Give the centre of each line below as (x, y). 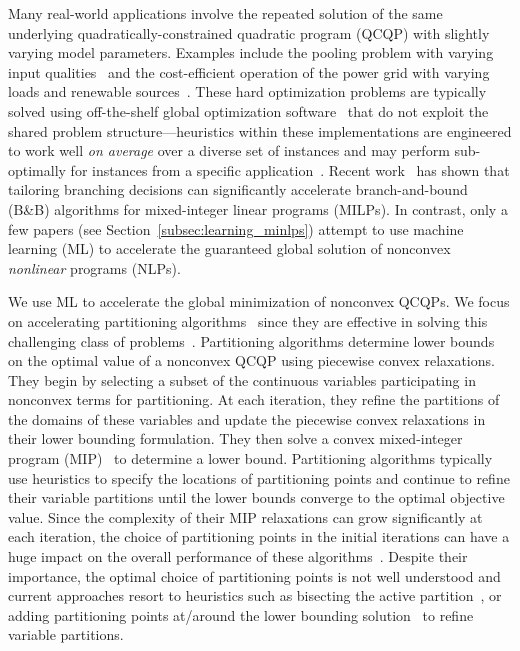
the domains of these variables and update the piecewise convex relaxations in (247, 418)
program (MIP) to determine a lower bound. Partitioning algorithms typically (250, 458)
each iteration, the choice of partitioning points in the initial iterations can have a (259, 536)
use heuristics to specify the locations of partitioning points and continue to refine (259, 477)
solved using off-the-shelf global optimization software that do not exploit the (248, 110)
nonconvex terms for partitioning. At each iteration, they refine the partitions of (254, 399)
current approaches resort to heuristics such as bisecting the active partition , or (255, 595)
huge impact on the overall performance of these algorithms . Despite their (238, 556)
